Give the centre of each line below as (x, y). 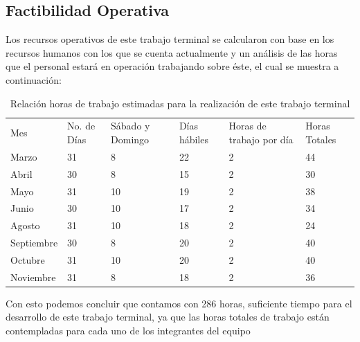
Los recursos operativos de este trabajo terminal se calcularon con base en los (170, 39)
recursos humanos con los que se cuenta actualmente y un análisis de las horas (172, 52)
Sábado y (130, 126)
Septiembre (34, 243)
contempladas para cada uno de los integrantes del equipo (128, 331)
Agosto (25, 225)
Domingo (130, 139)
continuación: (34, 79)
